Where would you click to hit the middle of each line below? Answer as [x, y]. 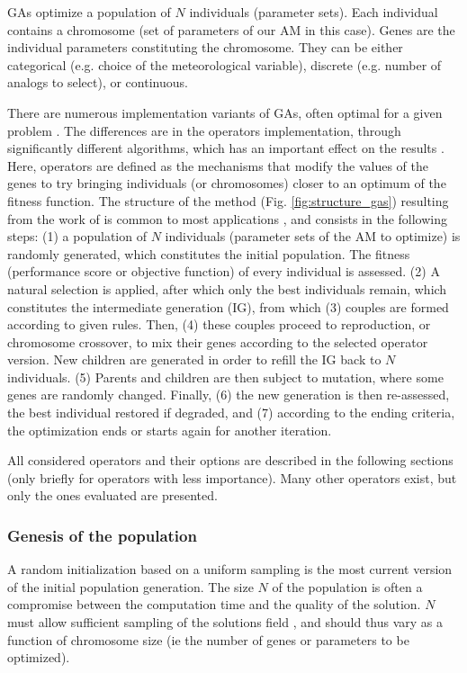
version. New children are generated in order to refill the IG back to [194, 359]
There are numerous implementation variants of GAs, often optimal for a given [225, 112]
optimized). [39, 657]
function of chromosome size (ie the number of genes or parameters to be [208, 639]
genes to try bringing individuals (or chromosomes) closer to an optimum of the [227, 183]
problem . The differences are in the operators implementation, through [204, 130]
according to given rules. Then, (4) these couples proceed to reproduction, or [219, 324]
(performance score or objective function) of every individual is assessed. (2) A [224, 271]
